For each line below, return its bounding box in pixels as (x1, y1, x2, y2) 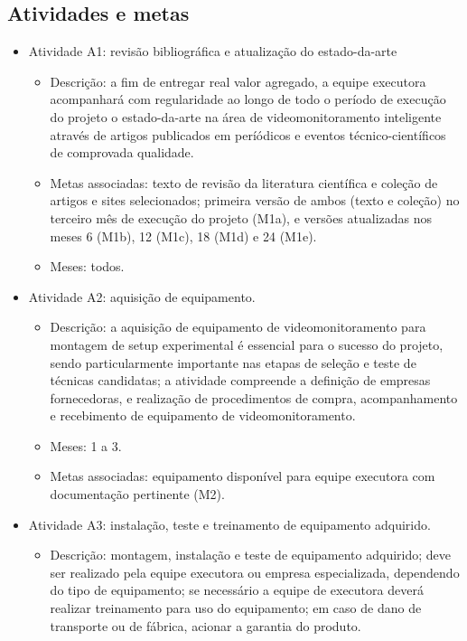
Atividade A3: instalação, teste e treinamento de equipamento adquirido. (28, 514, 431, 533)
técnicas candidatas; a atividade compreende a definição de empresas (50, 371, 431, 390)
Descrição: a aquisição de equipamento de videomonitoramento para (50, 317, 426, 336)
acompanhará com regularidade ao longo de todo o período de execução (50, 90, 446, 108)
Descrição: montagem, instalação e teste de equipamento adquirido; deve (50, 545, 451, 564)
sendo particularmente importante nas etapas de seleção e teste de (50, 353, 416, 372)
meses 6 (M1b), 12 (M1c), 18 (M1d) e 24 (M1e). (50, 226, 317, 245)
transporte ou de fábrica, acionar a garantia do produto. (50, 616, 361, 635)
